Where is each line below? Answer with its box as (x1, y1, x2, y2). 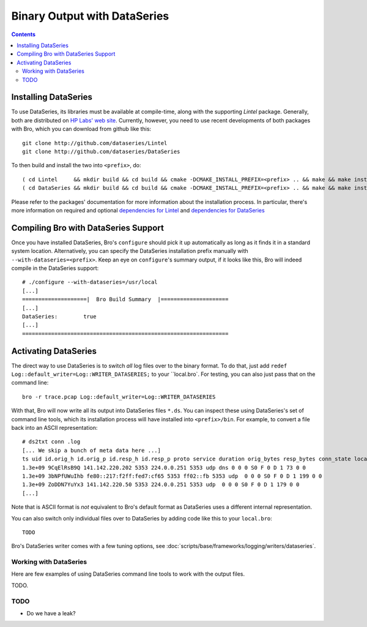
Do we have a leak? (26, 609, 76, 617)
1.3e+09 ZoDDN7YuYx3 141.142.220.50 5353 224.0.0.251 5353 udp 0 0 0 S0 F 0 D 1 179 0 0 (22, 481, 300, 488)
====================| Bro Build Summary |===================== (22, 296, 229, 303)
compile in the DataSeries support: (11, 265, 99, 272)
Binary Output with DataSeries (11, 9, 169, 23)
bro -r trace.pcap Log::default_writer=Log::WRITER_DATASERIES (22, 393, 216, 400)
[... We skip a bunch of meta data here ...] (22, 447, 161, 454)
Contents (11, 31, 36, 38)
